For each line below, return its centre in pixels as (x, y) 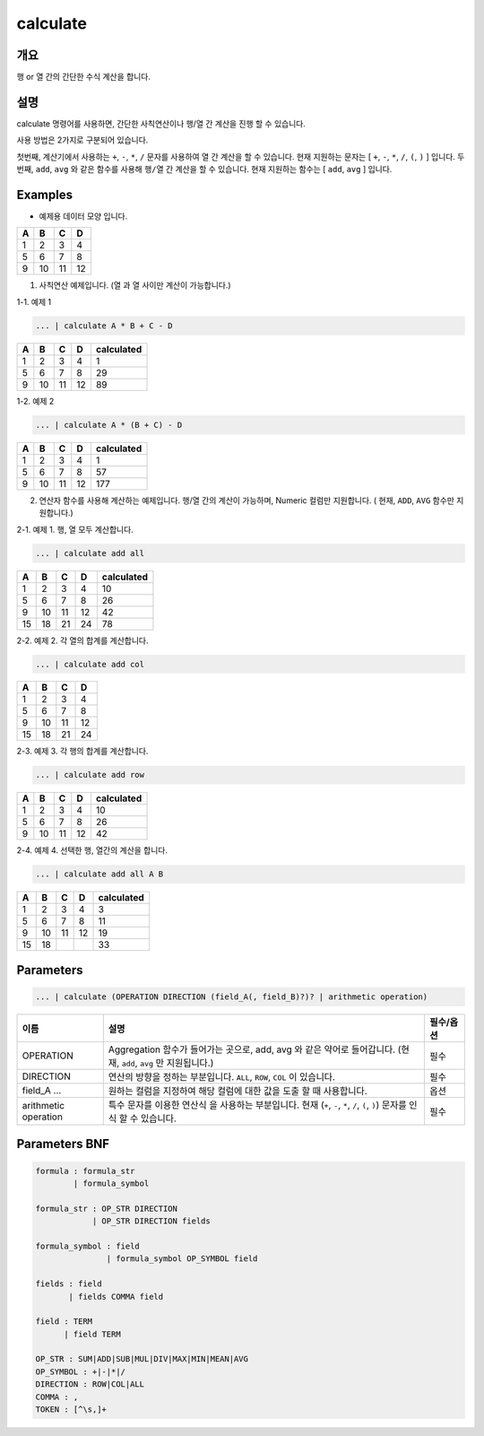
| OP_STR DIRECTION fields (151, 1221)
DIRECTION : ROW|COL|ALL (90, 1384)
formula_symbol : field (88, 1246)
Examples (45, 194)
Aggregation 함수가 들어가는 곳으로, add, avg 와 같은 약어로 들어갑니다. (252, 1049)
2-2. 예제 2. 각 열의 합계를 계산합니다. (82, 640)
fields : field (69, 1284)
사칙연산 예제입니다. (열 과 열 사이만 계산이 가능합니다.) (135, 285)
